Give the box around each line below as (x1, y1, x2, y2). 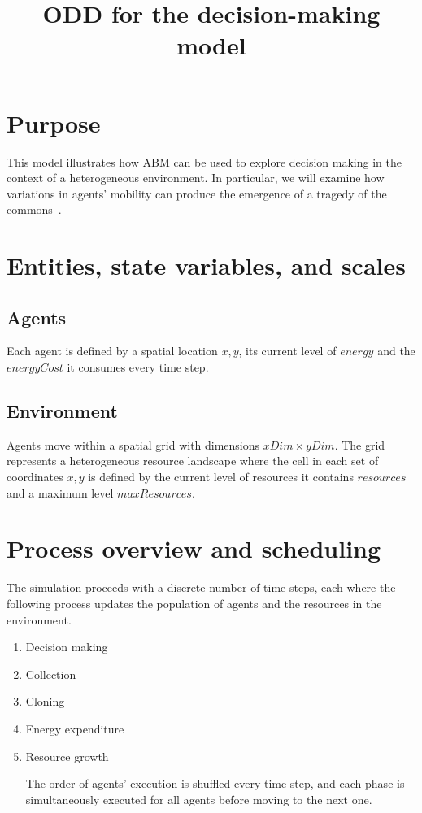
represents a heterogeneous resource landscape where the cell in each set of (7, 452, 379, 469)
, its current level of (238, 342, 337, 359)
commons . (7, 201, 62, 218)
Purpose (7, 106, 101, 139)
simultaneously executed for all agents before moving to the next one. (25, 790, 372, 807)
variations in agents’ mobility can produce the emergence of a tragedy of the (7, 185, 387, 202)
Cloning (25, 693, 65, 710)
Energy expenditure (25, 720, 124, 737)
